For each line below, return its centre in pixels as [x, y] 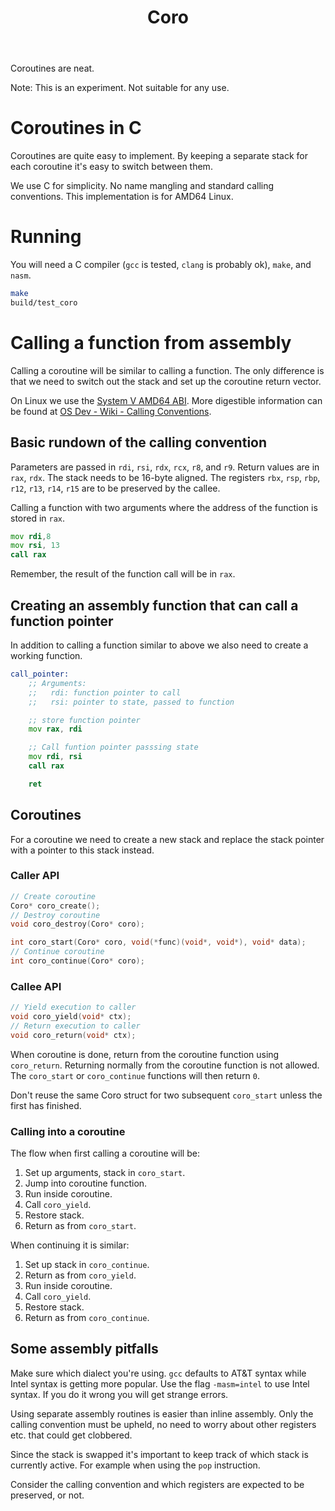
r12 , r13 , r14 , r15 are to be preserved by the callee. [115, 488]
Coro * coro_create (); [55, 906]
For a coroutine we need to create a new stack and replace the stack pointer [167, 839]
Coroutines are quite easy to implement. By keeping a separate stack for [159, 156]
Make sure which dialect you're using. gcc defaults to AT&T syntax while [158, 1373]
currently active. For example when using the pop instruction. [135, 1465]
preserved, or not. [47, 1495]
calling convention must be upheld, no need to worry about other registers [163, 1424]
